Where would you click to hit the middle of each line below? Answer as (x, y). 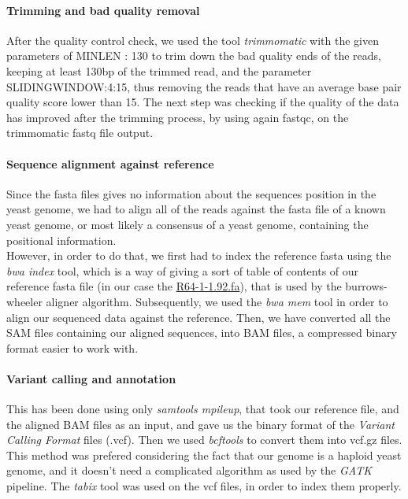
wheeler (24, 301)
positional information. (61, 240)
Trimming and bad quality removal (103, 10)
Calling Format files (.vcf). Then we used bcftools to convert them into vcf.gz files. (204, 440)
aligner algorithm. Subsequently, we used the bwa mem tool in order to (217, 301)
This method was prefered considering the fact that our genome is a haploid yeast (204, 455)
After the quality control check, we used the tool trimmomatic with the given (193, 40)
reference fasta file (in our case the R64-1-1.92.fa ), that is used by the (174, 286)
